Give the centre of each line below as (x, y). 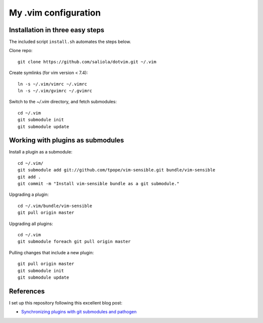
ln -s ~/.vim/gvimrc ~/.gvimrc (55, 91)
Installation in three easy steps (57, 30)
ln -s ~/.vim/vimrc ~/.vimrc (52, 84)
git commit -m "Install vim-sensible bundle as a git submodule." (99, 184)
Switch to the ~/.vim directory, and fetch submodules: (63, 102)
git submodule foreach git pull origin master (74, 242)
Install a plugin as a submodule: (41, 152)
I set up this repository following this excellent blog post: (66, 303)
